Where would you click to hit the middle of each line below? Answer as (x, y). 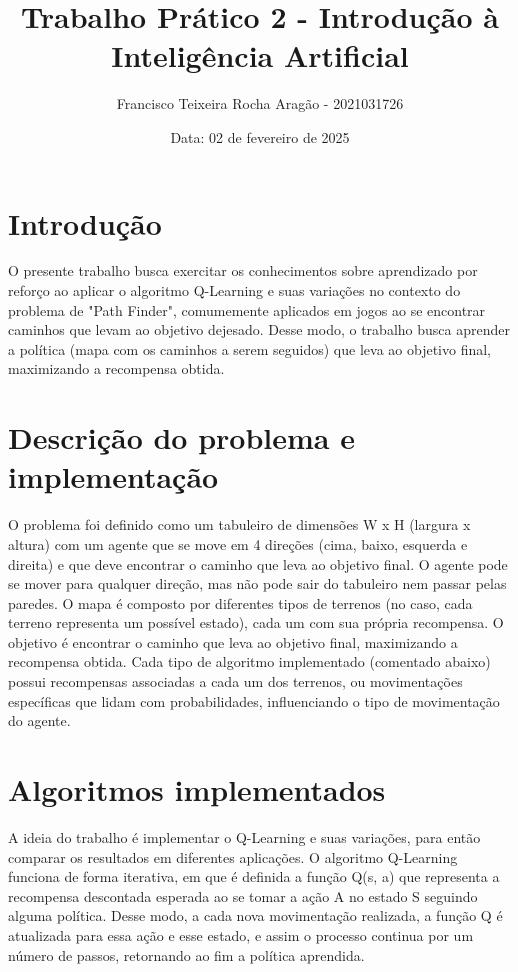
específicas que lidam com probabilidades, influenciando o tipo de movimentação (254, 700)
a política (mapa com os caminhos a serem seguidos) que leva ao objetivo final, (249, 348)
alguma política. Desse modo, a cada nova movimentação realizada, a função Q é (255, 915)
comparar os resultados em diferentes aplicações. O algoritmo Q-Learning (233, 856)
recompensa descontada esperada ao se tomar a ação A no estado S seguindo (243, 895)
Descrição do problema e (181, 437)
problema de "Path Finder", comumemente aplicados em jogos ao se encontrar (247, 309)
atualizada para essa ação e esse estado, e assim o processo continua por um (241, 934)
